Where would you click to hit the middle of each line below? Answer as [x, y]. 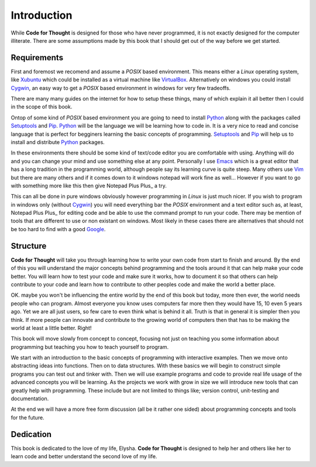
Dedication [31, 434]
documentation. [30, 399]
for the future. [28, 417]
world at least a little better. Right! [51, 328]
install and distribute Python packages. [58, 142]
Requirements [37, 58]
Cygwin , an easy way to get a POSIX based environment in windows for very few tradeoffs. [121, 88]
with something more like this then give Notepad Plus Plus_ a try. [89, 186]
